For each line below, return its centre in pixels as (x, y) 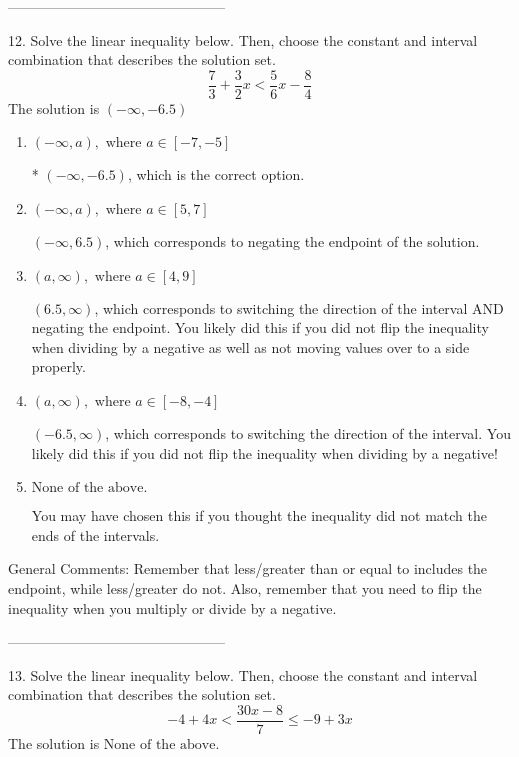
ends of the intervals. (95, 534)
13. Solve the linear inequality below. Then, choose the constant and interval (243, 674)
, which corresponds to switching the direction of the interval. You (308, 433)
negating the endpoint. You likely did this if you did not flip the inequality (260, 327)
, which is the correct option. (216, 174)
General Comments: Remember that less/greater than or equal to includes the (248, 568)
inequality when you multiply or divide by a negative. (172, 607)
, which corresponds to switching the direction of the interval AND (299, 307)
